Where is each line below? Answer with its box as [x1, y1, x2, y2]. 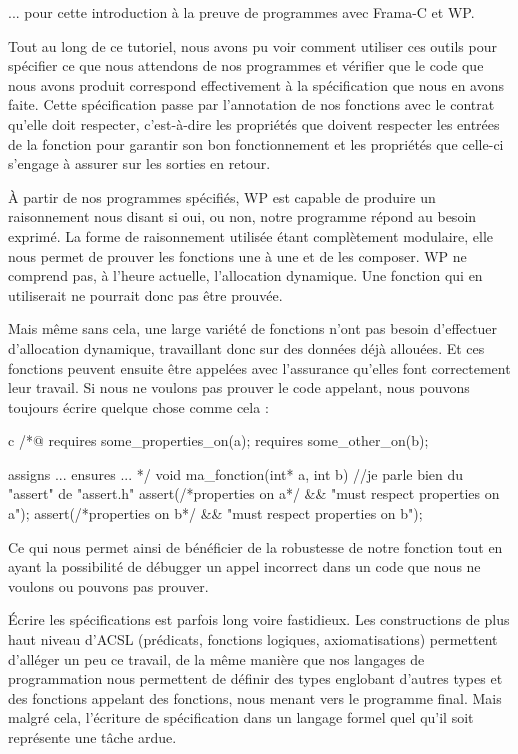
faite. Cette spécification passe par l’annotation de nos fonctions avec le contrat [8, 94, 495, 115]
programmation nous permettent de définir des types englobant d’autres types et [8, 668, 503, 689]
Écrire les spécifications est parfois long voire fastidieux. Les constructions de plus [8, 609, 510, 630]
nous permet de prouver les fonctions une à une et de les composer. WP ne [8, 245, 467, 266]
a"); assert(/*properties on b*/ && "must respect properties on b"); [8, 503, 423, 524]
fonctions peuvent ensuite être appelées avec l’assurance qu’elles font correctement [8, 357, 511, 378]
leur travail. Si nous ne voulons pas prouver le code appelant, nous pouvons [8, 377, 470, 398]
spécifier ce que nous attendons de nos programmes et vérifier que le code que [8, 55, 484, 76]
